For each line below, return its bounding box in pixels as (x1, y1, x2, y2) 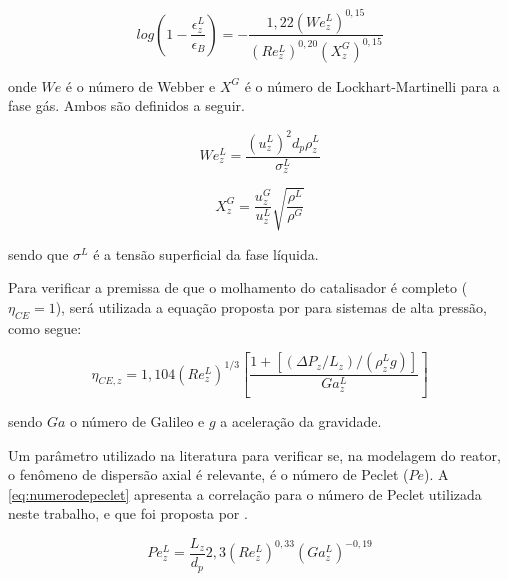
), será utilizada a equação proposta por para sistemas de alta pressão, (55, 296, 487, 317)
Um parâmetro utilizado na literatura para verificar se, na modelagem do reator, (8, 444, 501, 465)
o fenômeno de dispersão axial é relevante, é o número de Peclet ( (8, 464, 409, 485)
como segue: (8, 317, 82, 338)
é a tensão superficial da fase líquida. (93, 243, 319, 264)
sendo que (8, 243, 69, 264)
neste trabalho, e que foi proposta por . (8, 503, 248, 524)
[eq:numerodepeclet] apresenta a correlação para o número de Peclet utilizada (8, 483, 482, 504)
